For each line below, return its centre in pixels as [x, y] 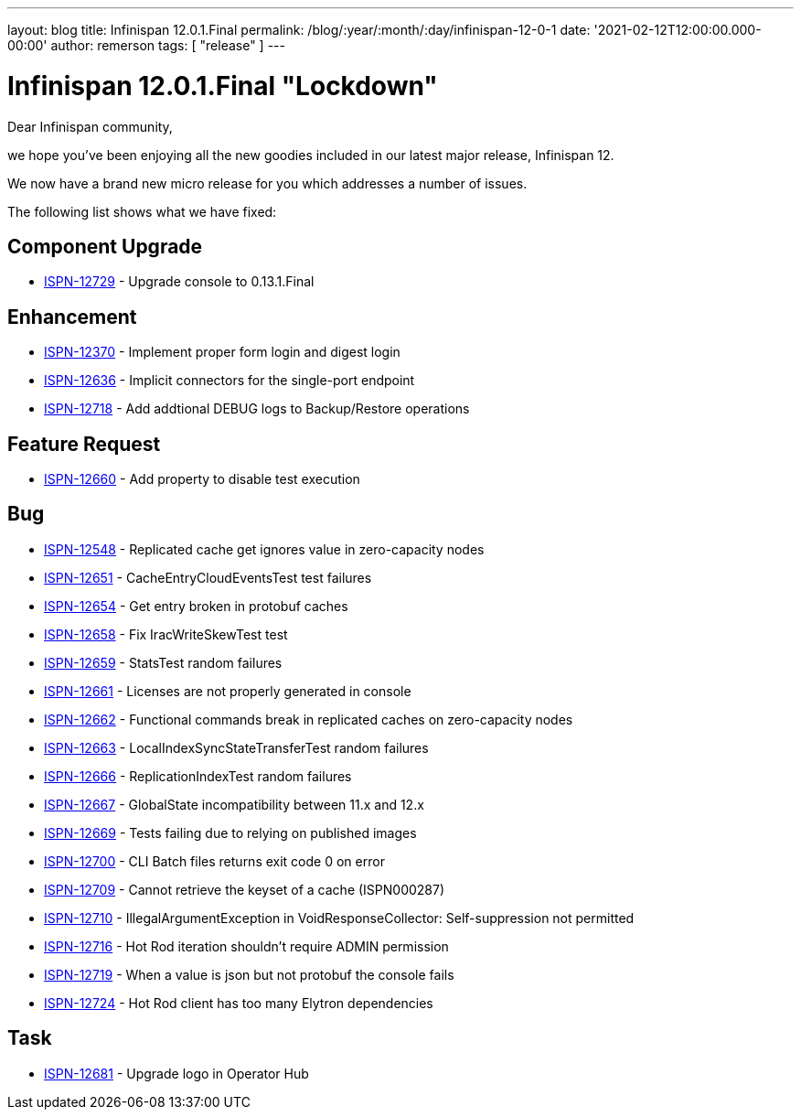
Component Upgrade [105, 246]
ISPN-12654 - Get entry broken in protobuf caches [196, 606]
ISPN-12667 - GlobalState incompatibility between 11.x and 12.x [234, 804]
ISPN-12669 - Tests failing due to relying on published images [230, 832]
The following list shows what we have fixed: [142, 211]
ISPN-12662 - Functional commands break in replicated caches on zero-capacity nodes [309, 719]
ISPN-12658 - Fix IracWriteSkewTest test [166, 634]
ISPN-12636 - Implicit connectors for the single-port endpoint [230, 381]
